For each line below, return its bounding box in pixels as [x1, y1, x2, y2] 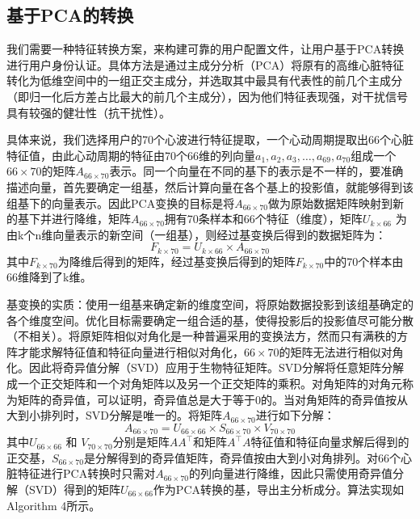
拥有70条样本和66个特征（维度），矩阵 [164, 210, 363, 227]
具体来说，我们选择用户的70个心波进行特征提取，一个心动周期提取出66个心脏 [6, 131, 414, 148]
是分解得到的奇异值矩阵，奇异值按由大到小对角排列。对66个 [83, 449, 401, 466]
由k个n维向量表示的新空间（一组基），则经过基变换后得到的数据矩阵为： [6, 226, 387, 243]
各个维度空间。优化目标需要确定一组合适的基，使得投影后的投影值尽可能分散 [6, 311, 414, 328]
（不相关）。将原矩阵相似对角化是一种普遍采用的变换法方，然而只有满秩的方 [6, 327, 408, 344]
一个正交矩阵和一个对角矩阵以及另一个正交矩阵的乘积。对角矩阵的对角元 [17, 374, 402, 391]
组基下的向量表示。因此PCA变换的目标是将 [6, 194, 235, 211]
